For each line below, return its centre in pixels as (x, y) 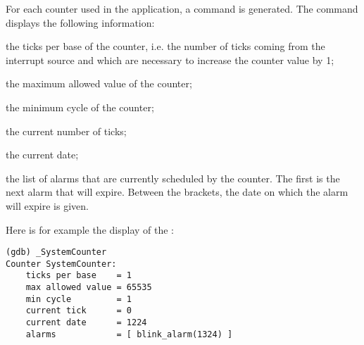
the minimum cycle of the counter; (80, 107)
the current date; (42, 155)
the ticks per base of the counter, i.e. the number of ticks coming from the (165, 46)
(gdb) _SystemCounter (56, 252)
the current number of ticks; (66, 131)
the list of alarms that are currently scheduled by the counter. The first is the (173, 178)
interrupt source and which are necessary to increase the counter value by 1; (170, 59)
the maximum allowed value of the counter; (99, 83)
